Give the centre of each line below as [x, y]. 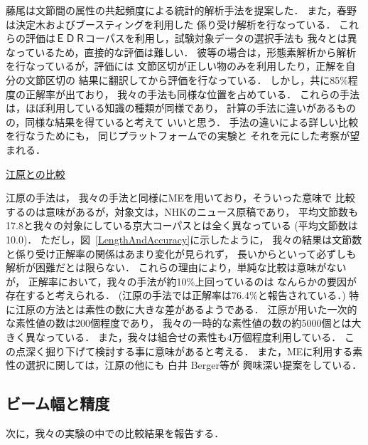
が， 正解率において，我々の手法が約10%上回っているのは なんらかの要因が [182, 281]
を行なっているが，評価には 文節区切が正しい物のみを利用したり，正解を [176, 66]
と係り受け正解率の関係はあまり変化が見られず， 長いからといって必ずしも [181, 253]
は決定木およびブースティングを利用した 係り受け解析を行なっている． [171, 24]
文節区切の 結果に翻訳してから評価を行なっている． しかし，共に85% [186, 79]
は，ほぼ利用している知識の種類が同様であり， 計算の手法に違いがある [171, 108]
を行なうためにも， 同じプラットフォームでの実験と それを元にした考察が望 [183, 136]
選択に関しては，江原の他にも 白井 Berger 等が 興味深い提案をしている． [194, 365]
